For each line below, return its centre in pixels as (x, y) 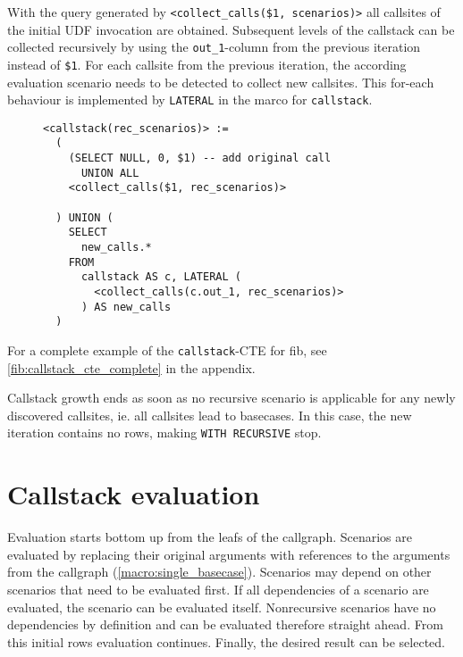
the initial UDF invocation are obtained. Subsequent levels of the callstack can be (231, 29)
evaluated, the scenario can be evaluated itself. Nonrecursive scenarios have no (222, 607)
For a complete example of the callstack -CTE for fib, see (167, 350)
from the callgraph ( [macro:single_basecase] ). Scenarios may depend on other (219, 572)
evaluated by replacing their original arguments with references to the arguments (229, 554)
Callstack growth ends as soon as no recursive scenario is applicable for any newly (231, 398)
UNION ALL (110, 173)
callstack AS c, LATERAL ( (161, 277)
